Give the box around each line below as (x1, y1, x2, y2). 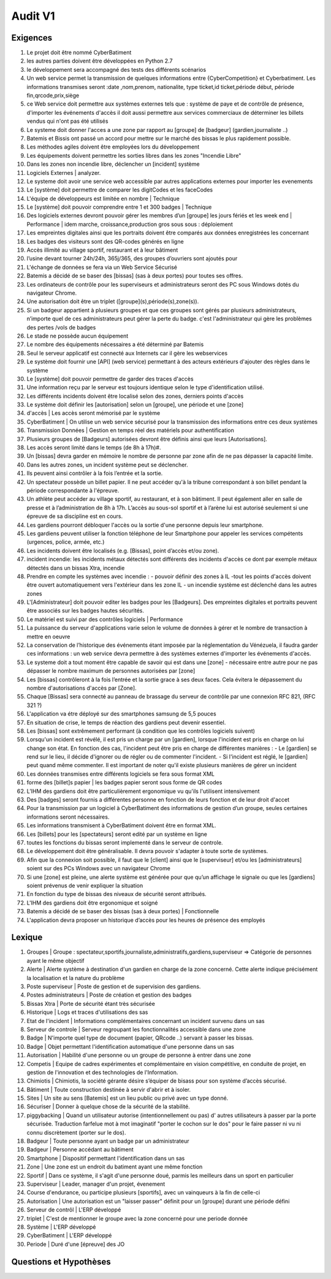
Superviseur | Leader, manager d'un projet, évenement (26, 1180, 165, 1188)
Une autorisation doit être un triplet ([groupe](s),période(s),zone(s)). (26, 298, 199, 305)
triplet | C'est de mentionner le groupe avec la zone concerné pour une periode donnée (26, 1215, 248, 1222)
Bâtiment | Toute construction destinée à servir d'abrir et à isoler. (26, 1086, 191, 1093)
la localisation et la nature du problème (26, 974, 125, 981)
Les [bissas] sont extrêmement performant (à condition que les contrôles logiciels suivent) (26, 727, 256, 735)
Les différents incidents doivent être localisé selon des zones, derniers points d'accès (26, 392, 244, 400)
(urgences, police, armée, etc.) (26, 538, 105, 546)
